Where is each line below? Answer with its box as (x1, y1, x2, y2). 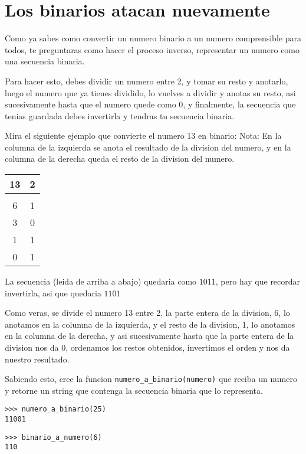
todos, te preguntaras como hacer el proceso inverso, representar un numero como (5, 43, 300, 55)
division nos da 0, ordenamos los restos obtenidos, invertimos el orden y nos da (5, 341, 290, 354)
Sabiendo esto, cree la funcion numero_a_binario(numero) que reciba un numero (5, 373, 297, 385)
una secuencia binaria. (5, 55, 85, 67)
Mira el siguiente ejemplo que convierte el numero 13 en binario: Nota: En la (5, 129, 282, 142)
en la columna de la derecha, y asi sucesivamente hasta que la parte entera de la (5, 329, 294, 342)
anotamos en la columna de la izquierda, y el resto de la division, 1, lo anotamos (5, 318, 295, 330)
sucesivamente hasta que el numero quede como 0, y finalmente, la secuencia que (5, 98, 296, 110)
